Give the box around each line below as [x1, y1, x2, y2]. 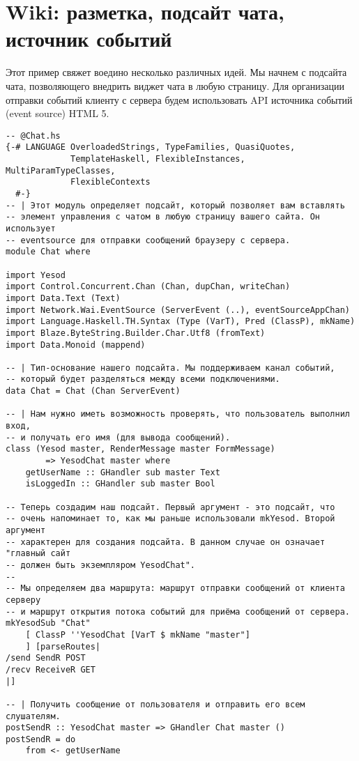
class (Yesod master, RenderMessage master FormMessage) [6, 444, 275, 454]
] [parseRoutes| [25, 641, 101, 652]
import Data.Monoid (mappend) [6, 339, 146, 350]
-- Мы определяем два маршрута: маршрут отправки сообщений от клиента [6, 583, 345, 594]
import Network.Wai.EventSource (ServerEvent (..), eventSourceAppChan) [6, 305, 350, 315]
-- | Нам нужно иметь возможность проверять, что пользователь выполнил [6, 409, 350, 420]
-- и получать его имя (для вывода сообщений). [6, 432, 231, 443]
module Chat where [6, 247, 91, 257]
